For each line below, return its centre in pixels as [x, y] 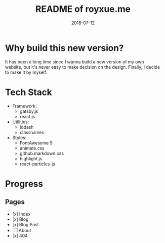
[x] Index [21, 214]
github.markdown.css [42, 153]
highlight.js [31, 158]
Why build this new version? [64, 48]
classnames [32, 132]
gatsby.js [29, 111]
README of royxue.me [83, 9]
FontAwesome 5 [36, 143]
